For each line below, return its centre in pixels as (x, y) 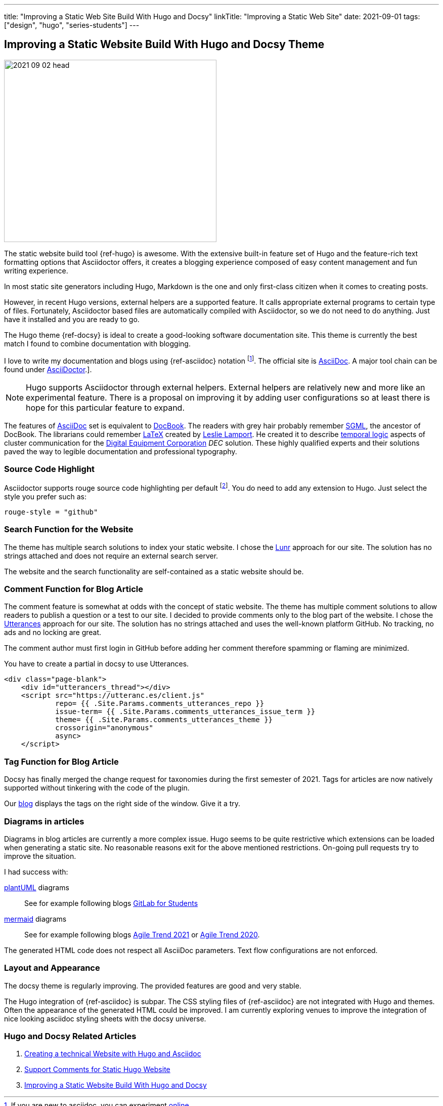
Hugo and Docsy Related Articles (70, 1036)
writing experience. (36, 270)
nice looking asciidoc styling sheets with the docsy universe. (105, 1018)
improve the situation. (40, 856)
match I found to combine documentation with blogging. (97, 343)
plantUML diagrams (37, 887)
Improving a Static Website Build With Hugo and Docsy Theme (164, 45)
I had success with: (36, 872)
